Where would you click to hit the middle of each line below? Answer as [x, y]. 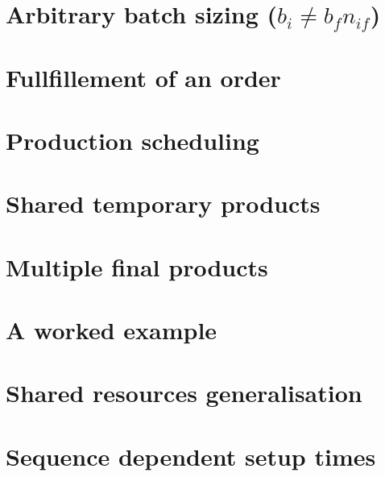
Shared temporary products [163, 203]
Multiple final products [137, 266]
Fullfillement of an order [143, 77]
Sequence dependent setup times [191, 456]
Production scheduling [132, 140]
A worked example [112, 330]
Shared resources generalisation [184, 393]
